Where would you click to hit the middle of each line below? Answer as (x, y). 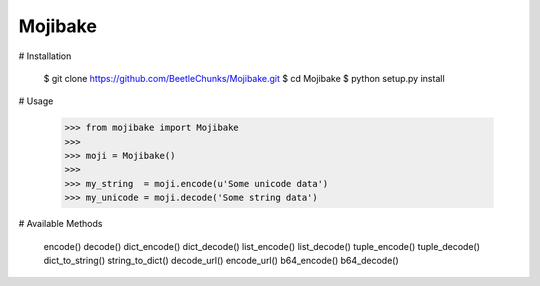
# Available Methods (60, 224)
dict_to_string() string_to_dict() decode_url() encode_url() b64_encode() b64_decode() (221, 261)
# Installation (45, 56)
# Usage (36, 101)
